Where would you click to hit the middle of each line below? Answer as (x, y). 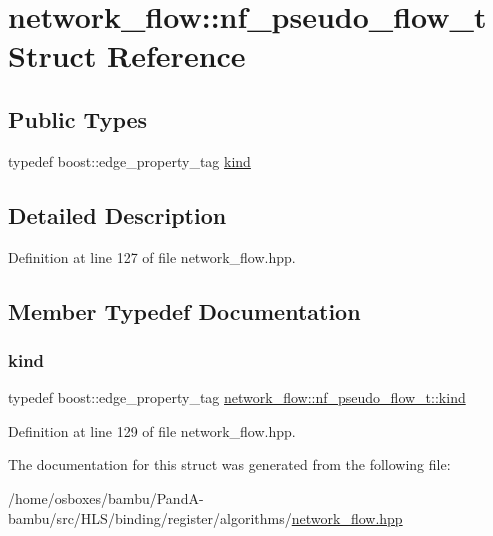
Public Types (78, 118)
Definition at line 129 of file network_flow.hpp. (152, 430)
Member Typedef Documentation (184, 310)
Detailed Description (117, 214)
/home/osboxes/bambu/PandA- (106, 497)
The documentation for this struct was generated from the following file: (229, 464)
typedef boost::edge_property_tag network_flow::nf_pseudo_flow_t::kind (237, 397)
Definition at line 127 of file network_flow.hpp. (152, 256)
